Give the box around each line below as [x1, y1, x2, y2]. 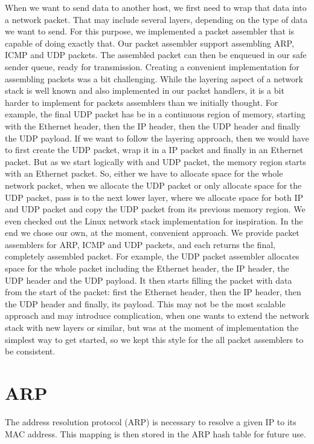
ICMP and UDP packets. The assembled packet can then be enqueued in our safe [5, 48, 307, 61]
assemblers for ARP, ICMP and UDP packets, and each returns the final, [5, 238, 275, 250]
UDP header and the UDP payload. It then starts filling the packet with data [5, 273, 292, 286]
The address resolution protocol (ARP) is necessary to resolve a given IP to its [5, 415, 296, 428]
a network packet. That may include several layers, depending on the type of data [5, 13, 308, 25]
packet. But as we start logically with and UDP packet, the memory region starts [5, 155, 306, 168]
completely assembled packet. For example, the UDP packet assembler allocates [5, 250, 300, 263]
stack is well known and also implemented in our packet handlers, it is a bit [5, 84, 284, 97]
